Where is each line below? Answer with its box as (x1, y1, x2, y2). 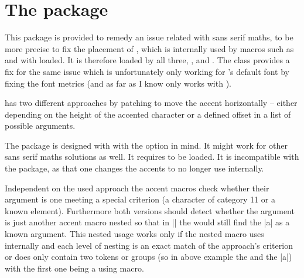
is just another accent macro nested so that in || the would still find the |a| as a (5, 216, 290, 228)
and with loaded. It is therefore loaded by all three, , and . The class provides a (5, 54, 290, 66)
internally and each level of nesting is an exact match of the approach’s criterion (5, 239, 293, 251)
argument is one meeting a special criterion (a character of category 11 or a (5, 193, 275, 205)
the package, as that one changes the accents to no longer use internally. (5, 162, 264, 174)
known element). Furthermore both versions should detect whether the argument (5, 204, 295, 217)
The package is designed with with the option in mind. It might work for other (5, 139, 288, 151)
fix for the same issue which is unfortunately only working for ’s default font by (5, 65, 289, 77)
